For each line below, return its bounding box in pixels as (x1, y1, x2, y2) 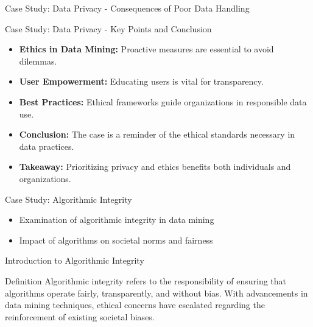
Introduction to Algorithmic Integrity (5, 254, 144, 267)
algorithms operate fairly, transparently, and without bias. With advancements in (5, 286, 308, 299)
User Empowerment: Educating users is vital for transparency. (19, 75, 264, 88)
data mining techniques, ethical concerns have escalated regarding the (5, 298, 265, 311)
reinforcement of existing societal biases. (5, 310, 155, 323)
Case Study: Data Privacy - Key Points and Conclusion (5, 22, 212, 35)
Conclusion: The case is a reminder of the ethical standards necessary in (19, 128, 295, 141)
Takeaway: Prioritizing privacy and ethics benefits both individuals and (19, 160, 291, 173)
